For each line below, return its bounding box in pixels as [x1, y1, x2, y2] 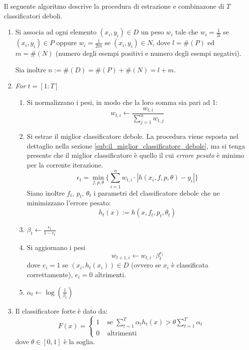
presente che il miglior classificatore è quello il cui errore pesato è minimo [27, 150, 244, 160]
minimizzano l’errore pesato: [27, 198, 111, 208]
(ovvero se [131, 260, 161, 270]
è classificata [171, 260, 209, 270]
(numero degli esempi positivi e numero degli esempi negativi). [55, 48, 242, 58]
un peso [141, 27, 164, 37]
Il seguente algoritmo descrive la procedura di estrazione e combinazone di [4, 1, 224, 11]
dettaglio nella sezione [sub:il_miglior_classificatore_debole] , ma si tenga [27, 140, 245, 150]
